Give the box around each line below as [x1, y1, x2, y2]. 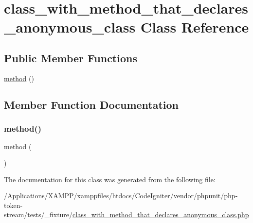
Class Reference [140, 17, 249, 37]
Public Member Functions [4, 50, 137, 65]
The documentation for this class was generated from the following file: [4, 174, 216, 184]
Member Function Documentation [4, 97, 179, 112]
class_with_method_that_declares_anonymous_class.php [72, 209, 249, 220]
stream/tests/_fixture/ [4, 209, 73, 220]
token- [4, 200, 23, 210]
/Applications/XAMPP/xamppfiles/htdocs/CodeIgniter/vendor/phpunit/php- [4, 190, 238, 201]
